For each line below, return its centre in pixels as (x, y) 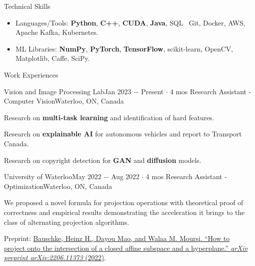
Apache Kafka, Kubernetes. (57, 32)
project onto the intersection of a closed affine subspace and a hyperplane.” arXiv (126, 248)
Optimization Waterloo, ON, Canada (58, 186)
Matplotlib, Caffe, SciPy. (52, 58)
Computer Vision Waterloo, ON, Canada (64, 101)
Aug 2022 (125, 176)
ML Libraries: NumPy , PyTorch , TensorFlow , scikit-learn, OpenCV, (124, 48)
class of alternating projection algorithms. (67, 222)
